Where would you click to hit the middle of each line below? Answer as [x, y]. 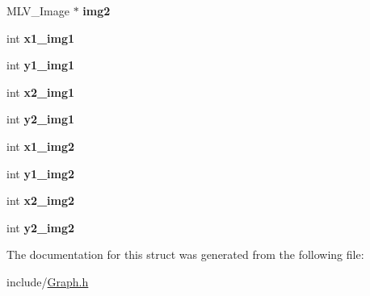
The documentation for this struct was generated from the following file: [185, 254]
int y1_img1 [41, 65]
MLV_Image [38, 10]
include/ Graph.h [48, 281]
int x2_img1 [41, 92]
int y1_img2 [41, 173]
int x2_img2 [41, 200]
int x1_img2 [41, 146]
